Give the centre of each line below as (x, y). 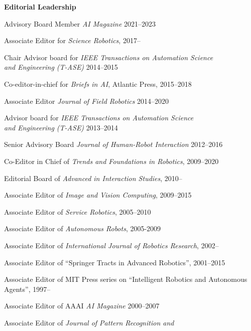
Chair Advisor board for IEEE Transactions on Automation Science (109, 57)
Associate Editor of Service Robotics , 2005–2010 (78, 211)
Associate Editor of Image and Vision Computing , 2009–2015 (98, 195)
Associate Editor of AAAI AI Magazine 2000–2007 (82, 306)
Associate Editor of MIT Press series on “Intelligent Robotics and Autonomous (126, 279)
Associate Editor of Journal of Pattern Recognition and (89, 322)
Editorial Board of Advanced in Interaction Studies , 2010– (93, 178)
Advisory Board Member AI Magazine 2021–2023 (80, 23)
